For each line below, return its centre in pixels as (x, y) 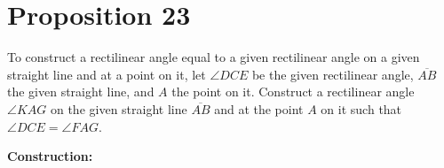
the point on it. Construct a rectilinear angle (293, 92)
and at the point (259, 108)
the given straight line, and (81, 92)
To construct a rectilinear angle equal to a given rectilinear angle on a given (214, 57)
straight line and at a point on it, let (107, 74)
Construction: (50, 156)
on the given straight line (119, 108)
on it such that (361, 108)
